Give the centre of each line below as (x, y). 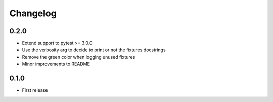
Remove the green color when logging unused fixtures (79, 57)
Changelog (33, 13)
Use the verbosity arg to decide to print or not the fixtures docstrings (94, 50)
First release (35, 90)
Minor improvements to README (56, 64)
